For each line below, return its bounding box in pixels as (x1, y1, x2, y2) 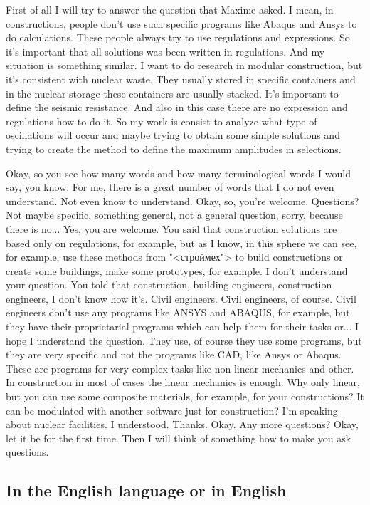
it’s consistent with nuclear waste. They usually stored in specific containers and (6, 71, 356, 86)
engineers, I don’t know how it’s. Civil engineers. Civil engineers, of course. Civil (6, 291, 356, 306)
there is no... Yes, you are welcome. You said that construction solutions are (6, 221, 337, 236)
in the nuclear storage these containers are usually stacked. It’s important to (6, 85, 339, 100)
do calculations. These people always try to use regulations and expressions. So (6, 30, 350, 45)
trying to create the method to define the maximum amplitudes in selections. (6, 141, 342, 156)
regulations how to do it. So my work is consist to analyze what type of (6, 113, 317, 128)
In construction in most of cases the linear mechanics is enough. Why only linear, (6, 375, 360, 390)
